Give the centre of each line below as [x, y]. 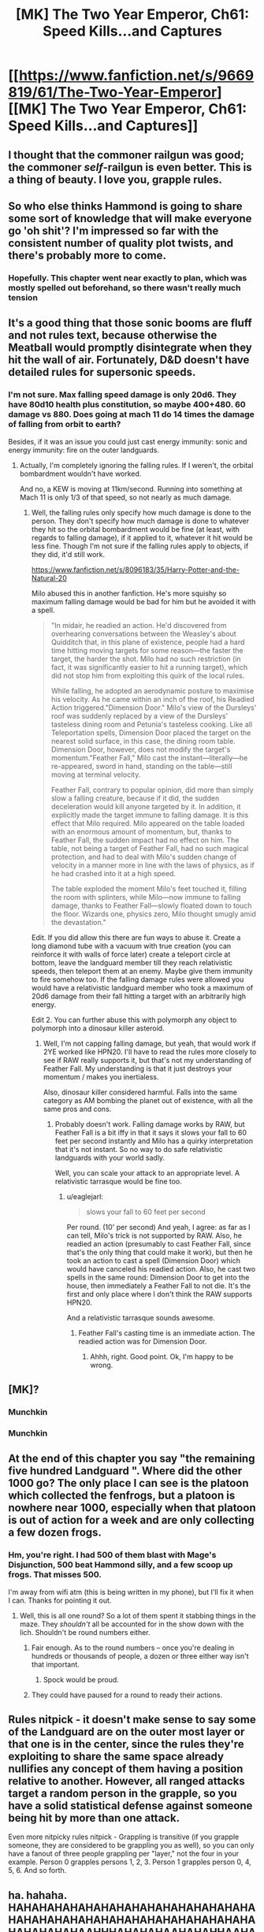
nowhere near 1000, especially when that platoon [132, 1508]
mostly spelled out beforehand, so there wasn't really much [125, 288]
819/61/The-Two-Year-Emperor [113, 93]
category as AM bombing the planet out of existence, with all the [148, 1100]
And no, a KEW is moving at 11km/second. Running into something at [131, 489]
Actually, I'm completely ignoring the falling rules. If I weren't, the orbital [136, 465]
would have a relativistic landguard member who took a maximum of [142, 987]
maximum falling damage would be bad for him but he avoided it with [143, 601]
